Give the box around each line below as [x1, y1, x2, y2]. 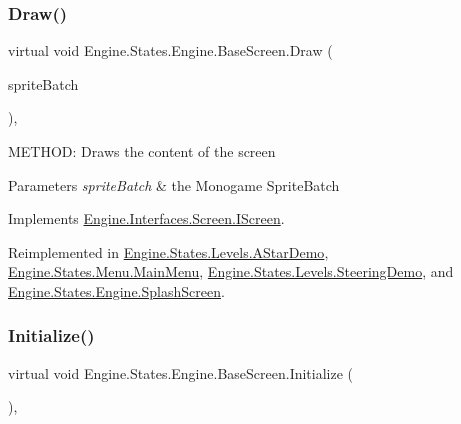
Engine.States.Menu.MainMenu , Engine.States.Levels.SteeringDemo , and [8, 261, 454, 282]
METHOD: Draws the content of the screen [8, 141, 276, 161]
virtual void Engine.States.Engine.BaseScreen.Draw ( [8, 40, 333, 61]
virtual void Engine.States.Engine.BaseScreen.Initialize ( [8, 362, 354, 383]
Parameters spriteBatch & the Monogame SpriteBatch [8, 174, 340, 195]
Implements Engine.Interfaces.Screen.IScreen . [8, 208, 285, 229]
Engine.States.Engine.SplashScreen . [8, 280, 225, 301]
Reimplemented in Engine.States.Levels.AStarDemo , [8, 241, 329, 262]
